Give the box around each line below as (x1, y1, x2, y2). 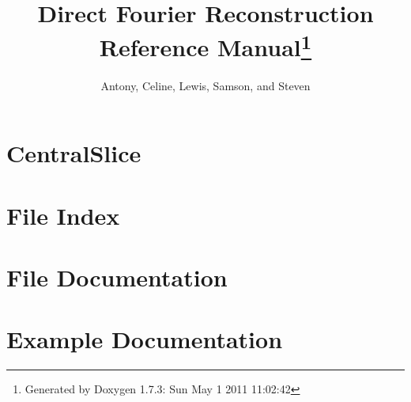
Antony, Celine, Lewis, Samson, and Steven (100, 77, 311, 93)
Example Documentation (6, 323, 283, 355)
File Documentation (6, 260, 228, 293)
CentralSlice (6, 137, 141, 169)
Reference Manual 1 (99, 28, 312, 63)
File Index (6, 199, 120, 231)
